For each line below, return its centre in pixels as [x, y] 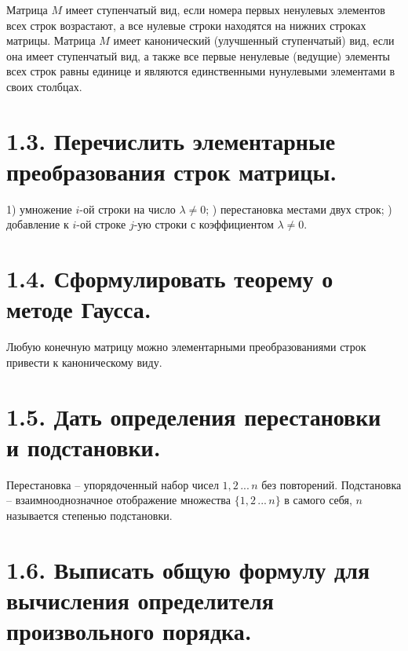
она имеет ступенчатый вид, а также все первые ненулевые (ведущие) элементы [198, 55]
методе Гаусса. [79, 309]
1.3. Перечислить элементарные [171, 140]
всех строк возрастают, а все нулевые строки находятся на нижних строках [186, 25]
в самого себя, [318, 500]
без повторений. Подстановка [331, 484]
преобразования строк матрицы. [172, 171]
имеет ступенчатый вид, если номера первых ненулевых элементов [225, 9]
